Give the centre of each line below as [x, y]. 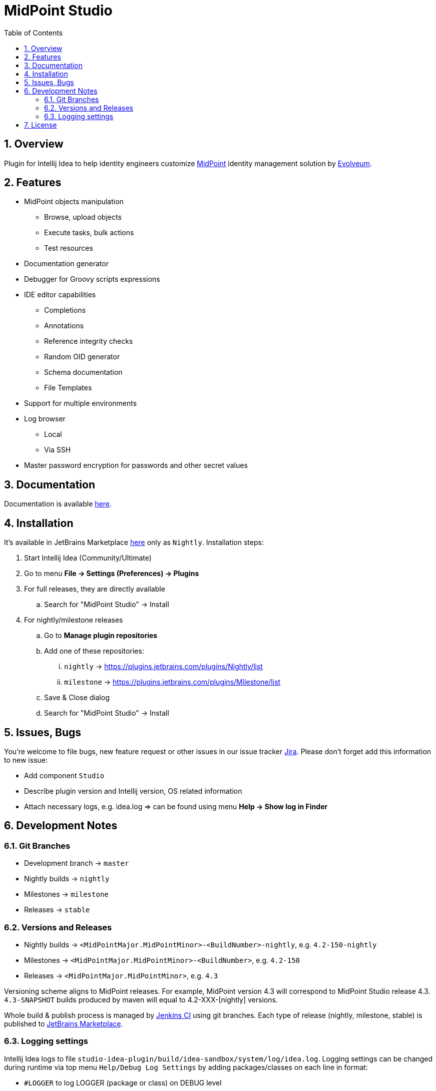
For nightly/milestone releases [74, 620]
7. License [41, 125]
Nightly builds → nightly [67, 879]
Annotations [64, 326]
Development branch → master [77, 863]
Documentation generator [66, 264]
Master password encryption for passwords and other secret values [136, 465]
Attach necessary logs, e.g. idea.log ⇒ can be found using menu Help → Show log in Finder [176, 806]
